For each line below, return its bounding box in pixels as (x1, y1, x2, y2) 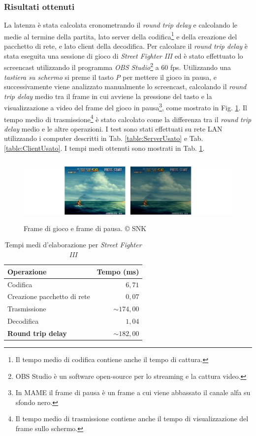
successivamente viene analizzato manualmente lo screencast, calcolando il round (4, 81, 247, 92)
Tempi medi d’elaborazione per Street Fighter (4, 239, 142, 250)
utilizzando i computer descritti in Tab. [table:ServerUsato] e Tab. (4, 133, 203, 143)
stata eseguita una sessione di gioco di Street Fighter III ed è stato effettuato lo (4, 50, 243, 61)
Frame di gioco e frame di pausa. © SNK (24, 223, 147, 233)
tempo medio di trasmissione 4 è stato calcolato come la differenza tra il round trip (4, 112, 252, 124)
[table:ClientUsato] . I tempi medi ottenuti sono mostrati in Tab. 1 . (4, 142, 205, 153)
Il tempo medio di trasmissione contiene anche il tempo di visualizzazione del (15, 413, 249, 424)
